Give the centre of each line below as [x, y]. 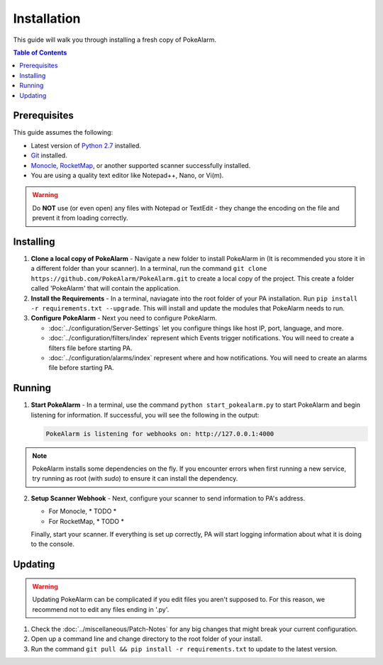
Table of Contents [40, 52]
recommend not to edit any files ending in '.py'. [101, 609]
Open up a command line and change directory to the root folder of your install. [146, 639]
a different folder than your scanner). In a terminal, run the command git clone [149, 269]
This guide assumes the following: [63, 133]
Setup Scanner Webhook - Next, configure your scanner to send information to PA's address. [168, 498]
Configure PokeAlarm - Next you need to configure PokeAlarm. [124, 318]
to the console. [52, 544]
